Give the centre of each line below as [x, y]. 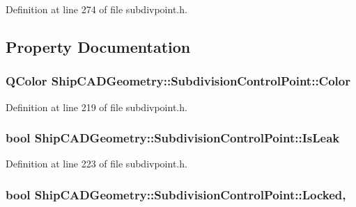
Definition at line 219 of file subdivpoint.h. [96, 107]
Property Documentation [98, 46]
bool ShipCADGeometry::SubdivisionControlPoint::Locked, [176, 194]
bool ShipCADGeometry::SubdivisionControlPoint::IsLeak [173, 138]
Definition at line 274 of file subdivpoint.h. [96, 9]
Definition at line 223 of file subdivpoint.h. [96, 164]
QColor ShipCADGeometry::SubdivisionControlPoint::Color [178, 81]
